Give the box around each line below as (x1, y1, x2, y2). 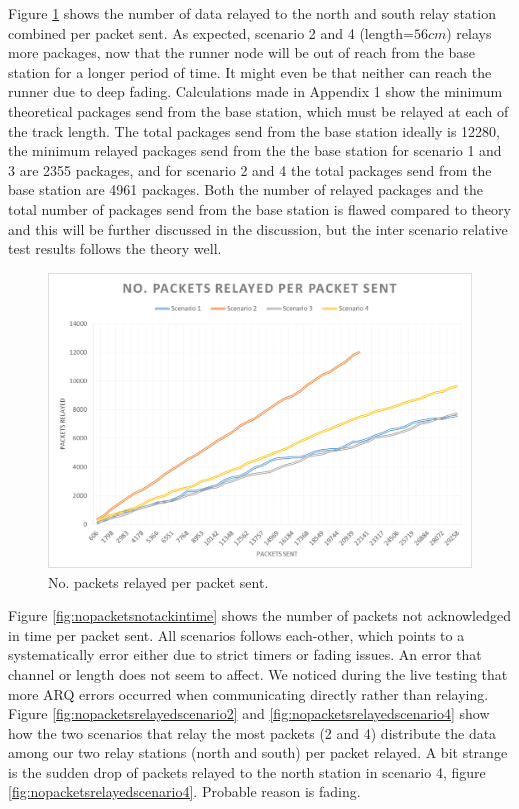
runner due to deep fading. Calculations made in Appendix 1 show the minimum (8, 81, 503, 102)
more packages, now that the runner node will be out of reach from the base (8, 42, 475, 63)
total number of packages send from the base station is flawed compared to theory (8, 198, 511, 219)
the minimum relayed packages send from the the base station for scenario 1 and (8, 140, 502, 161)
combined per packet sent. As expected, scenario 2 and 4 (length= (8, 22, 414, 43)
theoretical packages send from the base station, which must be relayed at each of (8, 100, 509, 121)
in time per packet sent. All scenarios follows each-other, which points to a (8, 624, 465, 645)
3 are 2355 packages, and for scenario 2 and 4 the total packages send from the (8, 159, 492, 180)
